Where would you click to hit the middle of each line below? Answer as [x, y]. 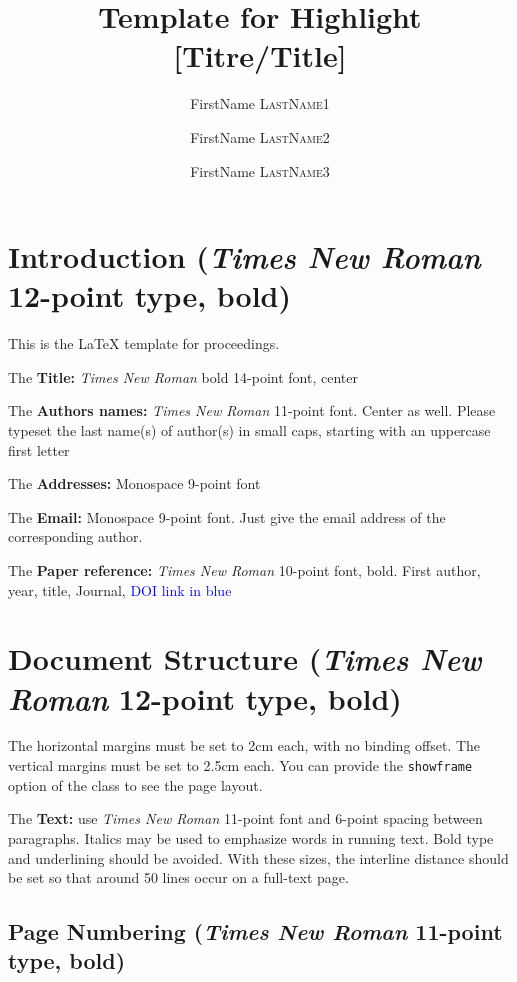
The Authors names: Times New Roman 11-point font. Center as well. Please [252, 410]
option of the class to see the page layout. [135, 784]
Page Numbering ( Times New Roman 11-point [255, 931]
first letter [39, 449]
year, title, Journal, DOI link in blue [120, 589]
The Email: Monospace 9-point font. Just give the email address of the [227, 516]
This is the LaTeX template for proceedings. [144, 343]
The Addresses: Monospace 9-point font [134, 483]
